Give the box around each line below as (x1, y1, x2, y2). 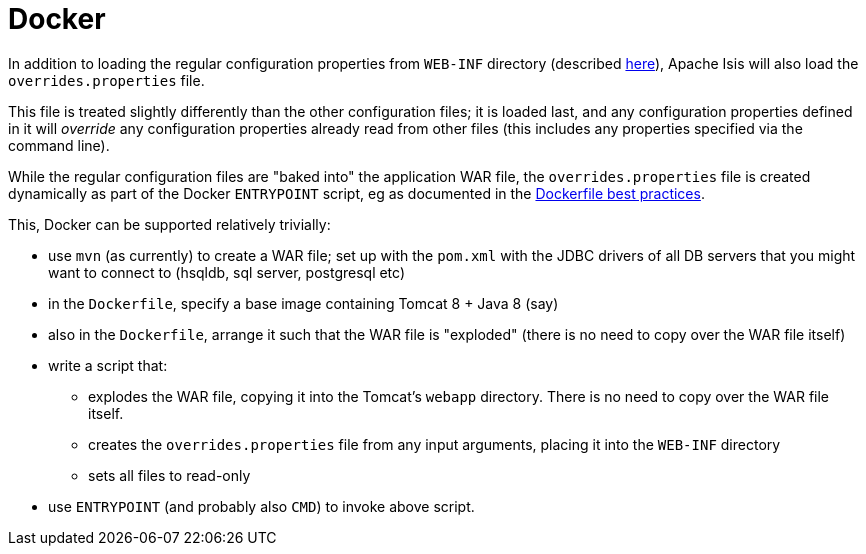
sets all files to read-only (88, 466, 251, 484)
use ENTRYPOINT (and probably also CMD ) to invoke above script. (48, 497, 475, 515)
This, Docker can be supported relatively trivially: (8, 215, 331, 233)
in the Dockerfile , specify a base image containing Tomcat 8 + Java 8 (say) (48, 294, 559, 312)
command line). (8, 136, 110, 154)
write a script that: (48, 356, 168, 374)
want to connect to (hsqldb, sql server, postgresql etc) (48, 263, 406, 281)
